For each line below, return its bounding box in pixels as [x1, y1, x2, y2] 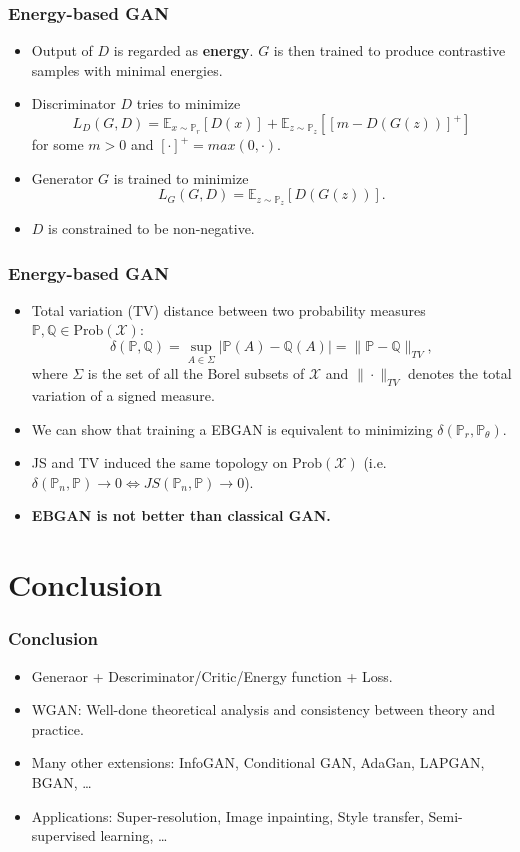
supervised [31, 825, 96, 846]
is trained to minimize [113, 167, 249, 188]
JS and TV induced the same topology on [31, 452, 288, 473]
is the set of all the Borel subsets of [87, 363, 305, 384]
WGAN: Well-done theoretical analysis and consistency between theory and [31, 699, 496, 720]
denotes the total [408, 363, 512, 384]
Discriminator [31, 93, 116, 114]
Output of [31, 40, 93, 61]
